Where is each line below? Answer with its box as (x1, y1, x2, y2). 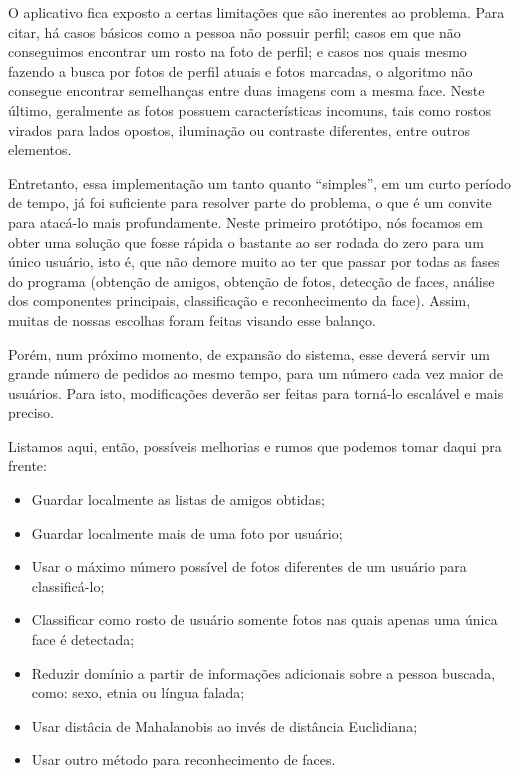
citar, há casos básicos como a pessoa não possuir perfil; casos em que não (8, 21, 461, 42)
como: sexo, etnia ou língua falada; (31, 682, 245, 703)
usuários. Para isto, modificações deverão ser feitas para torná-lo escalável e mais (8, 382, 504, 403)
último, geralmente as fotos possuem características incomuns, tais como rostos (8, 99, 492, 120)
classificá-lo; (31, 575, 105, 596)
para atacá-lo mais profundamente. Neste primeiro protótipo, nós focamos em (8, 211, 483, 232)
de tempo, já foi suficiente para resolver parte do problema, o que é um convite (8, 192, 492, 213)
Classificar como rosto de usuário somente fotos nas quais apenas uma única (31, 609, 498, 630)
